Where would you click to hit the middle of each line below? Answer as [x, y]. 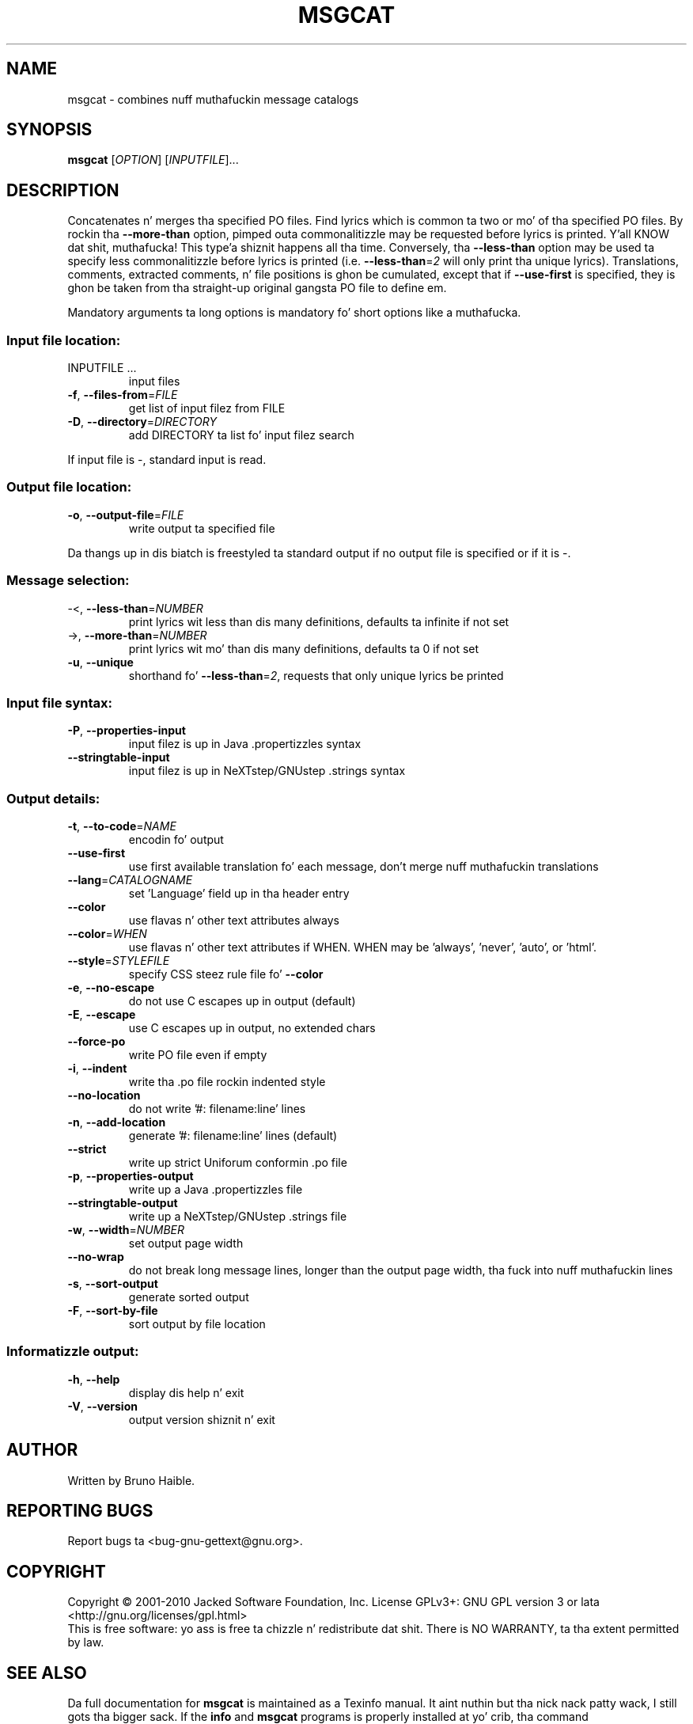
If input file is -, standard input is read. [167, 460]
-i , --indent [97, 1069]
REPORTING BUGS [80, 1511]
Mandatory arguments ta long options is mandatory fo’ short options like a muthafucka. [294, 313]
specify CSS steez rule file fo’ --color [226, 974]
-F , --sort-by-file [113, 1311]
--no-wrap [96, 1257]
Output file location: [69, 487]
